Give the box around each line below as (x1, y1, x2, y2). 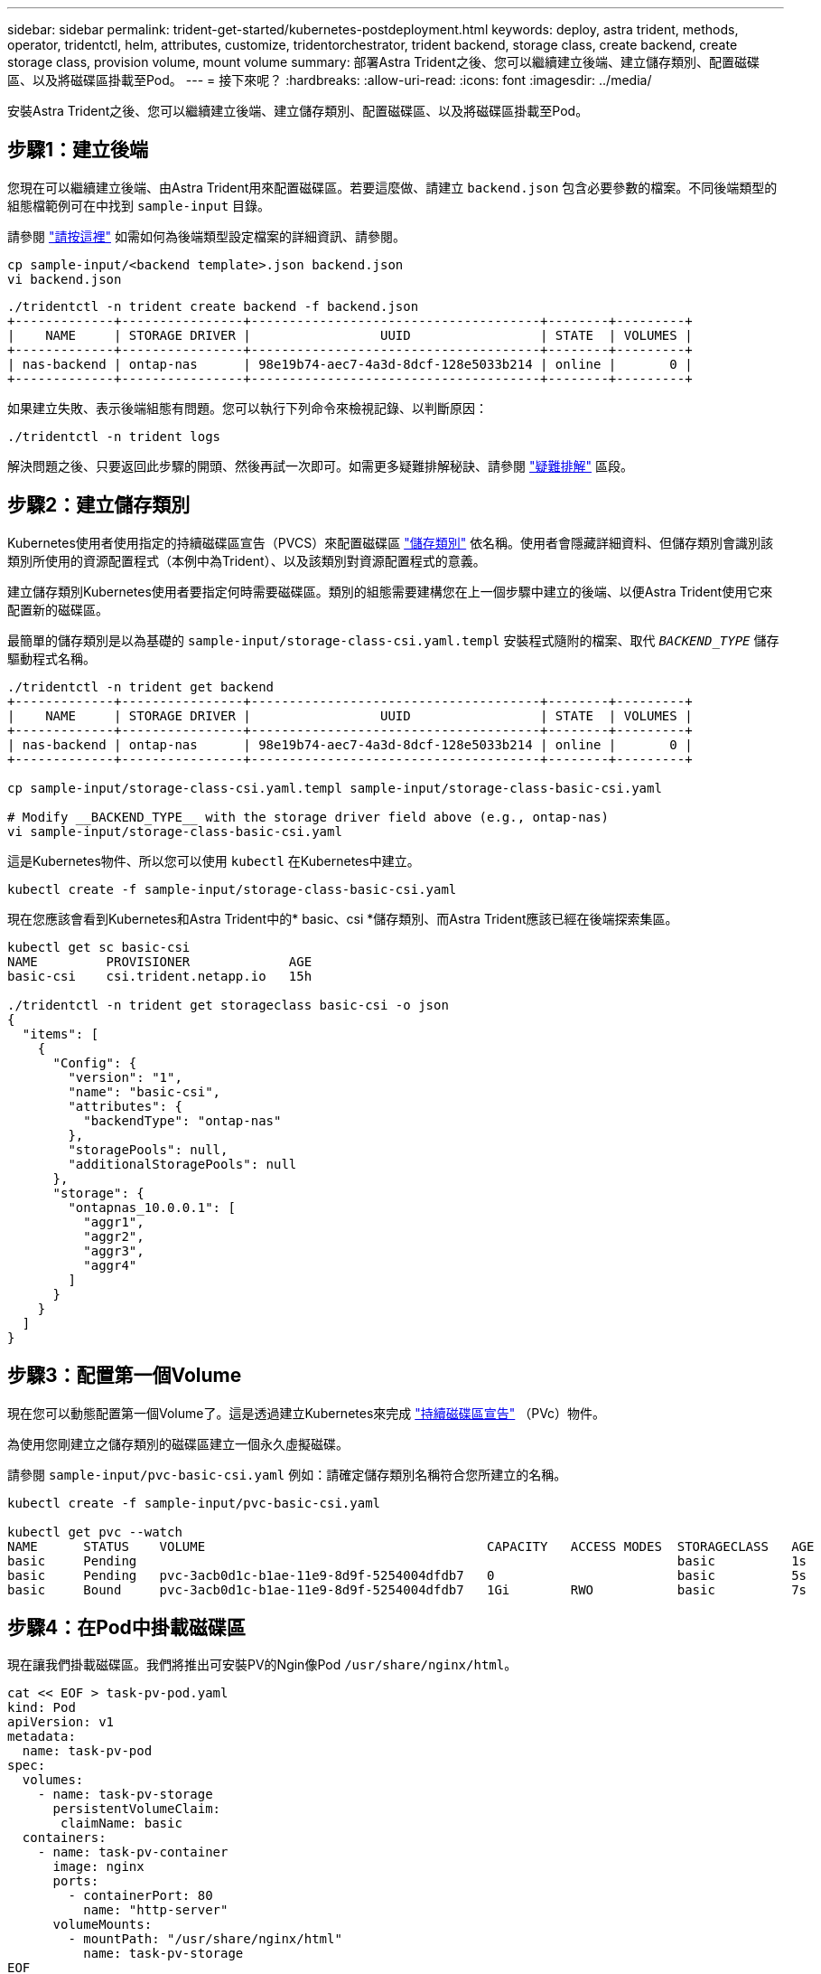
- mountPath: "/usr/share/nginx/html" (68, 1932, 342, 1947)
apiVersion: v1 (7, 1715, 115, 1730)
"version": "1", (68, 1069, 182, 1085)
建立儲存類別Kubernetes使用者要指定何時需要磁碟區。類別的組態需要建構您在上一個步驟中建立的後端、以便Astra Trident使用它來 (7, 583, 773, 599)
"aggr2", (83, 1228, 145, 1244)
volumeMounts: (52, 1917, 153, 1932)
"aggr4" (83, 1257, 137, 1273)
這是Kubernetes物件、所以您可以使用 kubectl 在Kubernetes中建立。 (7, 852, 420, 869)
